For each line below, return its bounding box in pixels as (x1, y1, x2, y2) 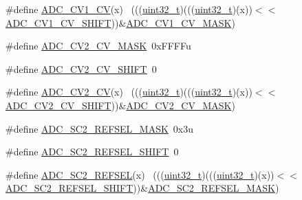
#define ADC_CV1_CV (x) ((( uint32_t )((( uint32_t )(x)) (6, 2, 252, 16)
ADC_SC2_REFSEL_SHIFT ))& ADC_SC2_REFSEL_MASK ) (6, 181, 279, 195)
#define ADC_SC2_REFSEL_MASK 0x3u (6, 121, 194, 135)
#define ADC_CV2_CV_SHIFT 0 (6, 61, 157, 76)
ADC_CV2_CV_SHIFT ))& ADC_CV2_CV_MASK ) (6, 98, 235, 112)
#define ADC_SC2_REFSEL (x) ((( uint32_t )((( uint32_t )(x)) (6, 167, 274, 181)
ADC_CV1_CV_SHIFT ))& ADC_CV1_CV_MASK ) (6, 15, 235, 30)
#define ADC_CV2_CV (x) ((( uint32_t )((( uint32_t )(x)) (6, 85, 252, 99)
